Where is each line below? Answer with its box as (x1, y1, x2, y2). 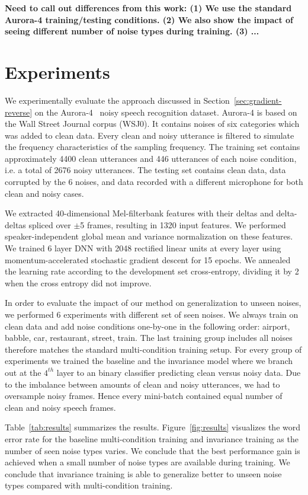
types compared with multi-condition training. (5, 479, 173, 491)
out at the (5, 366, 41, 378)
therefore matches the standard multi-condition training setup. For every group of (5, 343, 302, 355)
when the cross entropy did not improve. (5, 276, 152, 289)
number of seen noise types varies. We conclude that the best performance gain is (5, 444, 300, 456)
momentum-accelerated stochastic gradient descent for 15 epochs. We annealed (5, 253, 291, 266)
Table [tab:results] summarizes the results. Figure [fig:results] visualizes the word (5, 421, 301, 433)
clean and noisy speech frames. (5, 401, 116, 413)
